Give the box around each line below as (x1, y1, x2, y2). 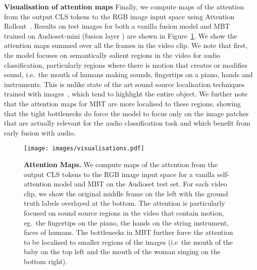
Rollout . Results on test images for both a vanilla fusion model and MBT (4, 21, 230, 31)
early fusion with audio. (4, 127, 76, 137)
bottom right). (24, 256, 67, 266)
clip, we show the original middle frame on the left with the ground (24, 188, 228, 198)
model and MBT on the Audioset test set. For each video (53, 179, 227, 189)
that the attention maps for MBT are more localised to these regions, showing (4, 98, 241, 108)
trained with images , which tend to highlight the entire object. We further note (4, 89, 248, 99)
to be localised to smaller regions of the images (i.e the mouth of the (24, 236, 233, 247)
